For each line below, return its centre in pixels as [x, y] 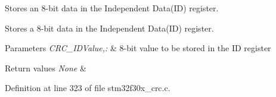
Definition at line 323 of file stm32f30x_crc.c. [88, 88]
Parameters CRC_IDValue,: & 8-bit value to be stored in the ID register [138, 48]
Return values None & [46, 68]
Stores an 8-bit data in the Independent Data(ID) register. [112, 8]
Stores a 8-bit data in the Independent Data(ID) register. [109, 28]
